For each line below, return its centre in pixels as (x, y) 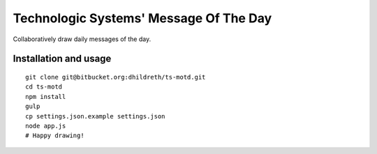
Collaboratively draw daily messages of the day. (82, 39)
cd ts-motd (44, 87)
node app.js (46, 126)
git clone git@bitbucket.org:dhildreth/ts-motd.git (116, 77)
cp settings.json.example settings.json (95, 116)
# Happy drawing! (55, 136)
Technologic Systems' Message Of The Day (142, 18)
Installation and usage (62, 59)
